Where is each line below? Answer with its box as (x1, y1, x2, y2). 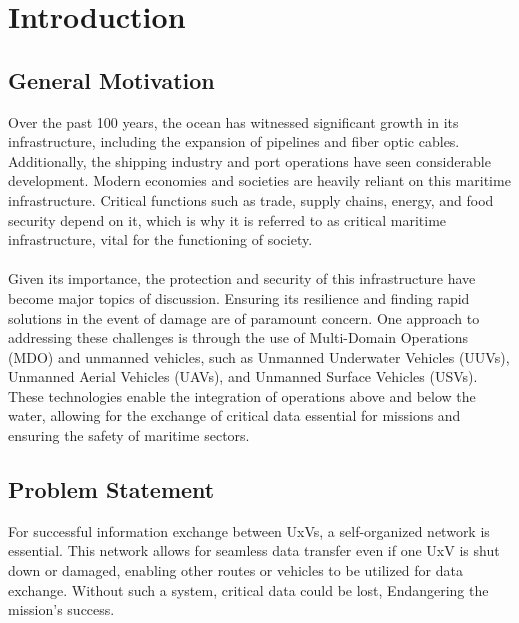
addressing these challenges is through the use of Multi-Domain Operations (8, 327, 469, 348)
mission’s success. (8, 599, 115, 620)
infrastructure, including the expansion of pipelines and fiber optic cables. (8, 131, 460, 152)
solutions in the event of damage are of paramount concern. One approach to (8, 307, 480, 328)
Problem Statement (8, 474, 215, 505)
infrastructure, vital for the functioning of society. (8, 229, 313, 250)
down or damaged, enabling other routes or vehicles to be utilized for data (8, 560, 463, 581)
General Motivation (8, 64, 215, 95)
